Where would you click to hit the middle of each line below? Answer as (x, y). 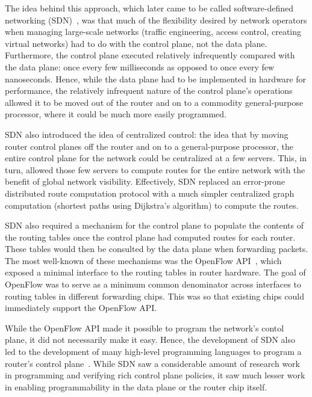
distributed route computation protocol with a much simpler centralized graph (150, 193)
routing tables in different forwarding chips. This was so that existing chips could (154, 296)
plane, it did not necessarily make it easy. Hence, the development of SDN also (150, 340)
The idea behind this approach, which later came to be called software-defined (149, 8)
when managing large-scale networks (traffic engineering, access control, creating (153, 32)
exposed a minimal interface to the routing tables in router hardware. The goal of (155, 272)
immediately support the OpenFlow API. (81, 308)
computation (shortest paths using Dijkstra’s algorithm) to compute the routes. (152, 205)
